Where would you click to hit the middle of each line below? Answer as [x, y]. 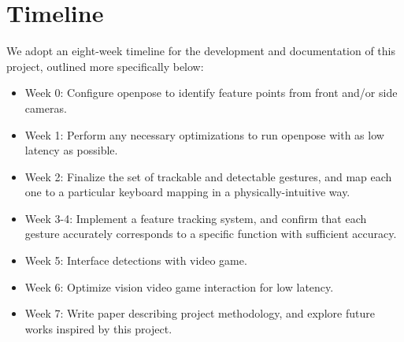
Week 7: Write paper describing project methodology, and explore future [200, 313]
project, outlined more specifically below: [105, 66]
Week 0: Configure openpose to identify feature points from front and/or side [211, 93]
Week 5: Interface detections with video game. [136, 260]
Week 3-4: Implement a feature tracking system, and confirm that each [196, 218]
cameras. [46, 108]
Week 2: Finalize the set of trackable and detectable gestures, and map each [208, 176]
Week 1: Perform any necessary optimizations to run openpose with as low [204, 134]
